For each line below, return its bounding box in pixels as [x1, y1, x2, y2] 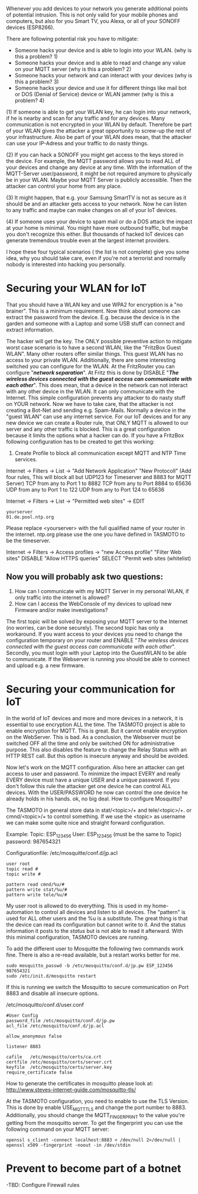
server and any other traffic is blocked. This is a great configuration [6, 425, 170, 432]
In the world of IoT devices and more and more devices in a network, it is [6, 714, 183, 721]
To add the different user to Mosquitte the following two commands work [6, 945, 184, 952]
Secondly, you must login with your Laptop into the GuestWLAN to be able [6, 649, 187, 656]
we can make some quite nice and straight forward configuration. [6, 819, 165, 826]
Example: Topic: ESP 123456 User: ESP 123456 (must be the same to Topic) [6, 830, 182, 839]
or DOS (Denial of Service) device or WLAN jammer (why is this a [14, 91, 174, 97]
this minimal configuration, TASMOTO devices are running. [6, 933, 149, 941]
